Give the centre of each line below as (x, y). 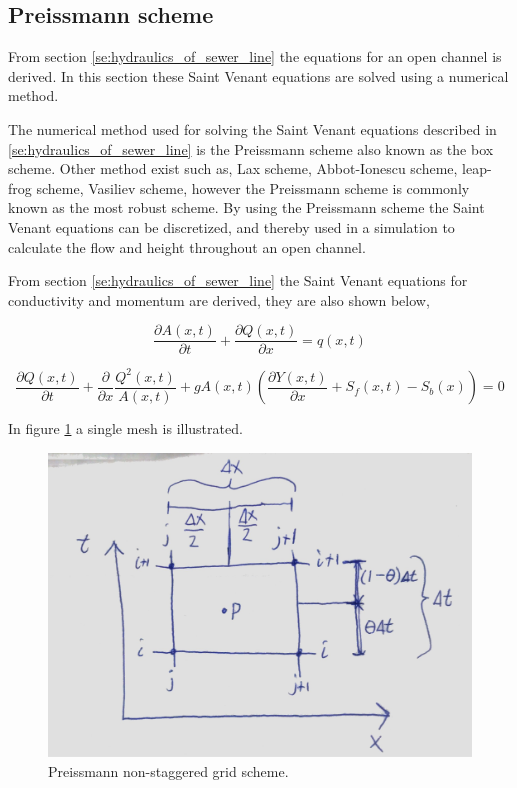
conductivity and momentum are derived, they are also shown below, (219, 299)
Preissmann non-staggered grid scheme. (168, 770)
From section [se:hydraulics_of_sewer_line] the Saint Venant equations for (238, 280)
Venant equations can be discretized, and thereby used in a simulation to (231, 226)
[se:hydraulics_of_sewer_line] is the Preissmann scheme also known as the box (251, 148)
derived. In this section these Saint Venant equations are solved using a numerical (258, 75)
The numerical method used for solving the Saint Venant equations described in (252, 128)
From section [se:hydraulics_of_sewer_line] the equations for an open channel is (255, 56)
